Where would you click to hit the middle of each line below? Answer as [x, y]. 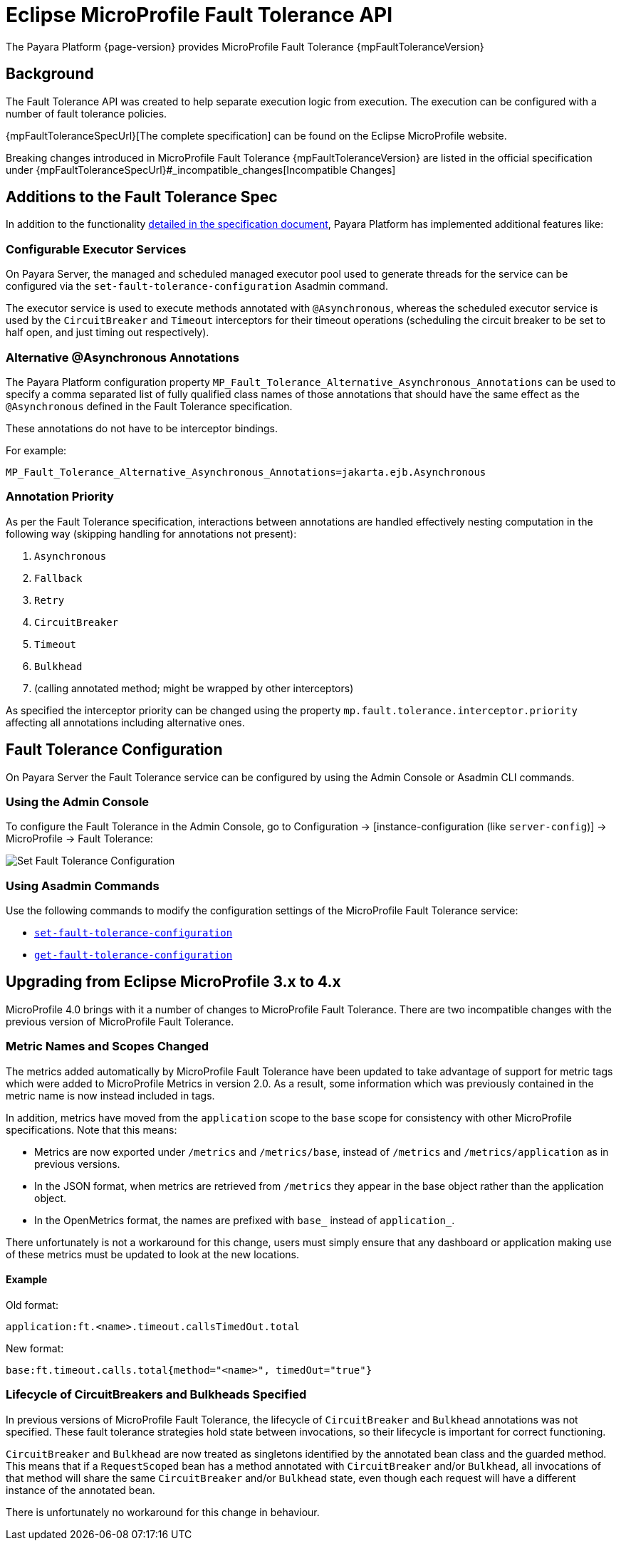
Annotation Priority [60, 497]
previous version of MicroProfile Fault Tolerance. [120, 1021]
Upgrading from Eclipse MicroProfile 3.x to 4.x [173, 982]
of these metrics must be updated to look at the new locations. [153, 1254]
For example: [36, 450]
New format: [35, 1348]
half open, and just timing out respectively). [108, 333]
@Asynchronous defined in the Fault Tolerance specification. [149, 406]
